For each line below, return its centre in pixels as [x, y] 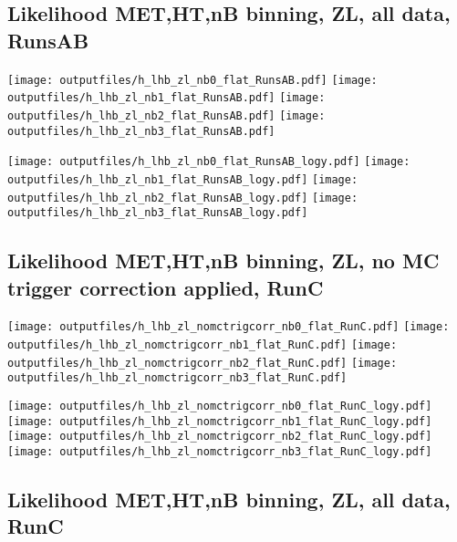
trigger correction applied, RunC [166, 287]
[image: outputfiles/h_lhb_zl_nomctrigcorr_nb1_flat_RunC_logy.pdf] [220, 421]
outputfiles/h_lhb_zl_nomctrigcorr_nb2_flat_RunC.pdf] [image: [203, 363]
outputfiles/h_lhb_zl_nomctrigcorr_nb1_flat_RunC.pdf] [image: [203, 345]
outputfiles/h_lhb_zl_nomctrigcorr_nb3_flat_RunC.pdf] [177, 378]
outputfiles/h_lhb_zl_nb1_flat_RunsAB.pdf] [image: [166, 98]
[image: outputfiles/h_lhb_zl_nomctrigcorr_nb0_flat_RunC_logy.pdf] [220, 406]
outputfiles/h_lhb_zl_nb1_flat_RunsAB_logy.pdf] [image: [183, 179]
